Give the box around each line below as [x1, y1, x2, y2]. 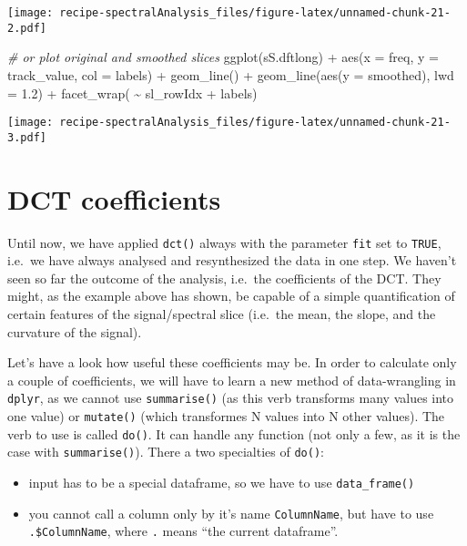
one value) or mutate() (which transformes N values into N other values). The [7, 407, 445, 425]
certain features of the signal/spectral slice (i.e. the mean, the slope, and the [7, 304, 436, 323]
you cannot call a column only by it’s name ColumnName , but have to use [28, 503, 434, 522]
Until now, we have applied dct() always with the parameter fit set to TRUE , [7, 232, 442, 252]
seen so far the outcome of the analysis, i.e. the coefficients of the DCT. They [7, 268, 442, 287]
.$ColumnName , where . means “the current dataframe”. [28, 521, 339, 541]
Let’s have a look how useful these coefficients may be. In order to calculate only [7, 353, 457, 372]
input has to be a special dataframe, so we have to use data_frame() [28, 472, 415, 491]
